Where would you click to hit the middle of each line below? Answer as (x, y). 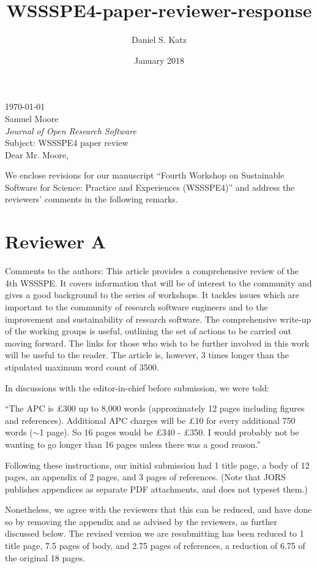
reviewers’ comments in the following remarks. (91, 199)
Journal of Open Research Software (71, 130)
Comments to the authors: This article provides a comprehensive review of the (152, 271)
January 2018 (159, 60)
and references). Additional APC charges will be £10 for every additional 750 (150, 420)
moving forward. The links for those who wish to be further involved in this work (157, 343)
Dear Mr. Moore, (37, 154)
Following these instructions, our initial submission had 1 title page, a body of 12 (157, 465)
